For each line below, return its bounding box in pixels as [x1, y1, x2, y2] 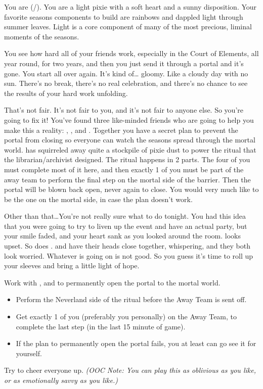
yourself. [16, 348, 42, 358]
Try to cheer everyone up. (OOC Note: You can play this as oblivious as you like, [4, 365, 256, 375]
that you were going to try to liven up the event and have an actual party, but [4, 220, 247, 231]
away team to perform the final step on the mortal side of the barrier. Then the [4, 174, 251, 184]
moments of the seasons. [4, 31, 79, 41]
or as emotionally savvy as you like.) [4, 375, 118, 385]
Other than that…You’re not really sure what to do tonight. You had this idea [4, 211, 246, 221]
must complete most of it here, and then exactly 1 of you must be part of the [4, 164, 244, 174]
